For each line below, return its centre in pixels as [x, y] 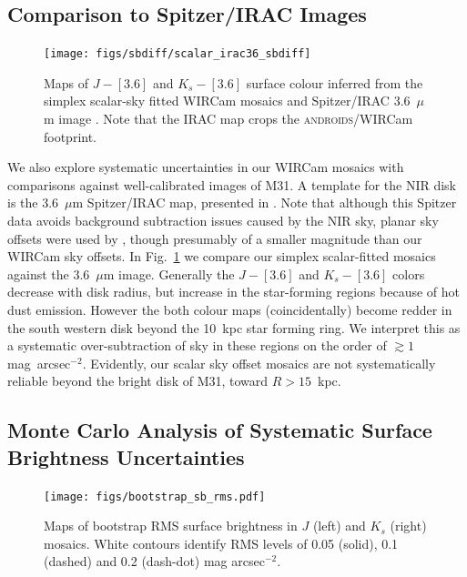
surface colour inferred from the [335, 82]
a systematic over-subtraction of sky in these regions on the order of [197, 345]
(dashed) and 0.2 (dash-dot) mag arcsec [154, 561]
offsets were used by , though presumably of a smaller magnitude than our [215, 238]
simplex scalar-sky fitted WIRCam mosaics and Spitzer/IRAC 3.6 [227, 101]
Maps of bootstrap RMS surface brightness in [171, 526]
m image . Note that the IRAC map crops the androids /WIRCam [228, 119]
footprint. [71, 136]
